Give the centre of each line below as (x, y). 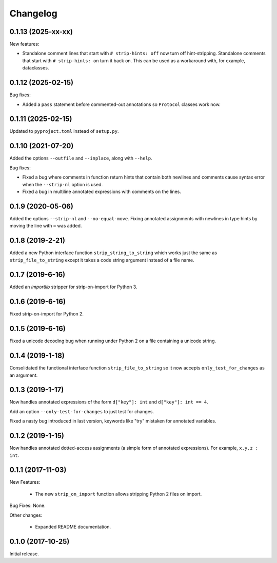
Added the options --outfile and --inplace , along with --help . (81, 158)
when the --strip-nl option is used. (63, 184)
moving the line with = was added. (46, 226)
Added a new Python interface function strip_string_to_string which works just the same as (113, 253)
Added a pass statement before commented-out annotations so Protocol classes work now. (121, 104)
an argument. (24, 375)
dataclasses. (36, 68)
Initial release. (24, 554)
